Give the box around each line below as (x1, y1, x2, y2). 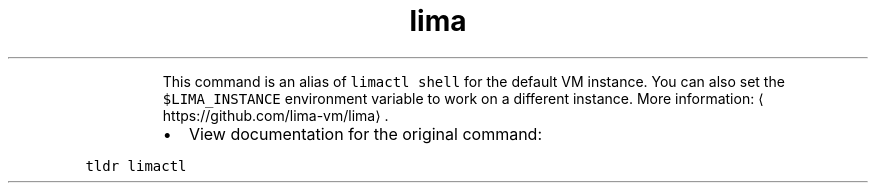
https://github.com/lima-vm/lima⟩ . (162, 106, 389, 124)
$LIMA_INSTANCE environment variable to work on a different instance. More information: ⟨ (162, 89, 764, 107)
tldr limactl (85, 157, 187, 174)
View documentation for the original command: (188, 123, 543, 144)
